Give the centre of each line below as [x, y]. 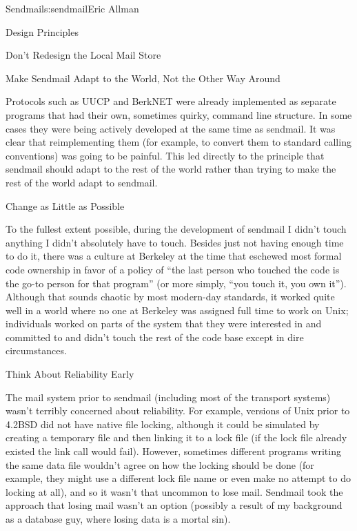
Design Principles [42, 31]
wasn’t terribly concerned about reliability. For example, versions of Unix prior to [178, 411]
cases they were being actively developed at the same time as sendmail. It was [171, 128]
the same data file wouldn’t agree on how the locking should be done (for [160, 464]
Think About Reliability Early [70, 374]
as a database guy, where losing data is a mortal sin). [118, 519]
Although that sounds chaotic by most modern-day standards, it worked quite [170, 297]
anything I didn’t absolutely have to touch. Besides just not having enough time [175, 242]
